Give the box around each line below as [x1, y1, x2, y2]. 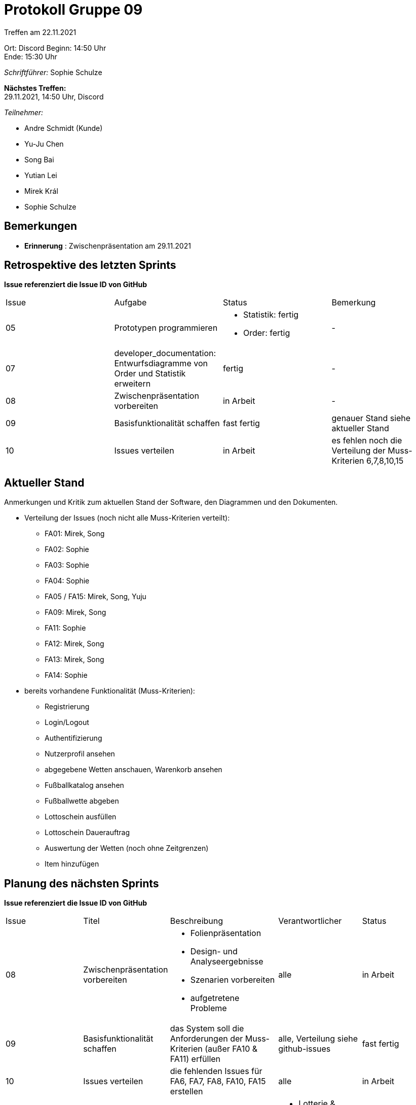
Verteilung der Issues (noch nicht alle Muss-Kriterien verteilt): [24, 513, 230, 523]
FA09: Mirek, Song [45, 608, 106, 617]
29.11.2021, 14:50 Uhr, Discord [4, 92, 104, 101]
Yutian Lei [24, 170, 57, 180]
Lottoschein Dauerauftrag [45, 828, 130, 837]
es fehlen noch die [331, 435, 402, 446]
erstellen [170, 1086, 203, 1097]
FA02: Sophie [45, 545, 89, 554]
